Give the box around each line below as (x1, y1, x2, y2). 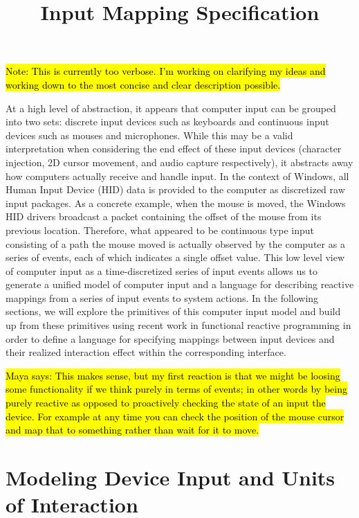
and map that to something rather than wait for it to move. (6, 422, 259, 437)
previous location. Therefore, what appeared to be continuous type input (6, 222, 315, 237)
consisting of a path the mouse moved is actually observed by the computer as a (6, 236, 345, 251)
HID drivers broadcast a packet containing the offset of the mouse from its (6, 209, 322, 224)
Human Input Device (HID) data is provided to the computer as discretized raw (6, 182, 345, 197)
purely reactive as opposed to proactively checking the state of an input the (6, 395, 326, 410)
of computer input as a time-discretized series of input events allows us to (6, 263, 317, 278)
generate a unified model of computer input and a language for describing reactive (6, 277, 354, 292)
